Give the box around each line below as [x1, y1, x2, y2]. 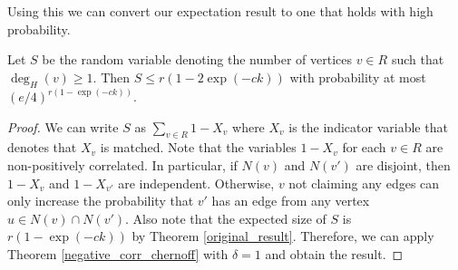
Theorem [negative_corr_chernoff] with [7, 244, 229, 263]
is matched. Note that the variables [100, 138, 297, 157]
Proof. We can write [7, 117, 119, 136]
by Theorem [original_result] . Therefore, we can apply [132, 227, 434, 246]
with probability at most [289, 67, 426, 86]
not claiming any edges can [288, 173, 440, 192]
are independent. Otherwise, [118, 173, 275, 192]
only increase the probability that [7, 191, 194, 210]
